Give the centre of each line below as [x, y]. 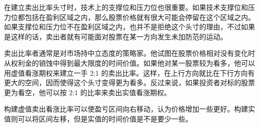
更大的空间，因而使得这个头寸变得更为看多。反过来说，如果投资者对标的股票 [129, 82]
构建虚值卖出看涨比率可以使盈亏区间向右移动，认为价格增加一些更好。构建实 [129, 109]
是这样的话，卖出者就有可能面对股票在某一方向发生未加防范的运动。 [116, 36]
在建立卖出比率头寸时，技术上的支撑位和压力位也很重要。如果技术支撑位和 [126, 7]
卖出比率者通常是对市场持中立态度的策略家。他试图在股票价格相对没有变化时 [129, 53]
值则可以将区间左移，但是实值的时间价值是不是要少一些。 [98, 118]
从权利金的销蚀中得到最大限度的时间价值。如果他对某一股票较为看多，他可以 [129, 63]
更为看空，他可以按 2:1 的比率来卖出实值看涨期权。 [88, 92]
